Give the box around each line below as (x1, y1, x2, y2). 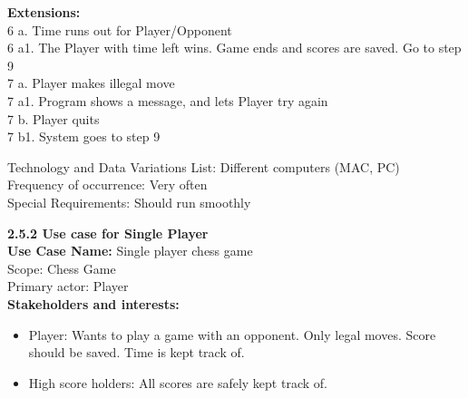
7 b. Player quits (7, 109, 100, 128)
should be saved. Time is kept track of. (28, 343, 245, 362)
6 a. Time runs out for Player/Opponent (7, 20, 232, 39)
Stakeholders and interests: (7, 294, 180, 313)
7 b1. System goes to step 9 (7, 127, 161, 146)
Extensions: (7, 3, 81, 21)
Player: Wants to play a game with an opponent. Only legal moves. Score (28, 325, 436, 344)
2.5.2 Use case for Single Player (7, 223, 209, 242)
